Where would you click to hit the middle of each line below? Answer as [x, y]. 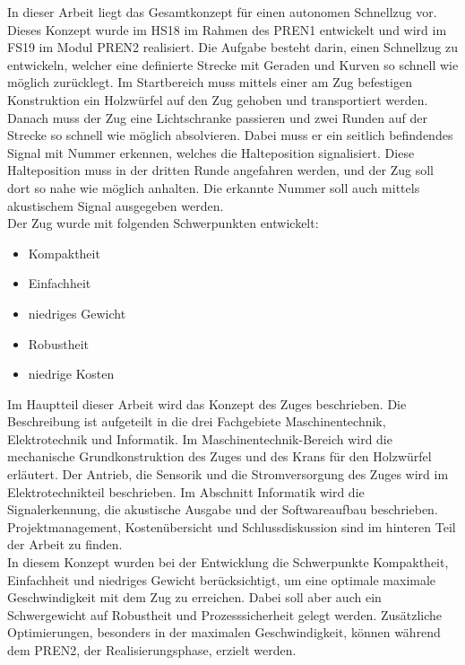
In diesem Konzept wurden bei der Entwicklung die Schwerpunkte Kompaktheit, [228, 562]
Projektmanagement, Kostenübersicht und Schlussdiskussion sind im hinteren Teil [232, 526]
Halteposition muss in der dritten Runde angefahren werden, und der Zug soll [220, 170]
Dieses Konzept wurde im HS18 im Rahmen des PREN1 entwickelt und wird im [227, 29]
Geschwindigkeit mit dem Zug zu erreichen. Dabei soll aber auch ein [194, 597]
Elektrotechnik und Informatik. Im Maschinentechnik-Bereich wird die [200, 438]
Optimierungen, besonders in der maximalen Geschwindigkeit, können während [224, 632]
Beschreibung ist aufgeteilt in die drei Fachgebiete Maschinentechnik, [197, 421]
